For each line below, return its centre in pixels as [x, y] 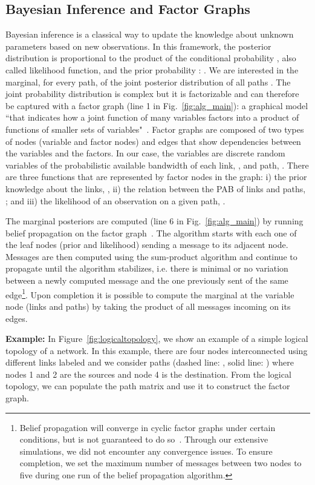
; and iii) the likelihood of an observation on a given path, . [115, 200]
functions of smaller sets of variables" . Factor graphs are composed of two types [155, 129]
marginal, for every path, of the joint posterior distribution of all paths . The [148, 82]
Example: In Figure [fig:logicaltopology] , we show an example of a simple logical [157, 339]
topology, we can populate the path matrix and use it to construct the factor [148, 386]
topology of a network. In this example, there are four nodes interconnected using [157, 350]
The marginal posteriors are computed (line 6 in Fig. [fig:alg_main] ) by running [154, 221]
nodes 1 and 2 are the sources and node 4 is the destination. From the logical [148, 374]
